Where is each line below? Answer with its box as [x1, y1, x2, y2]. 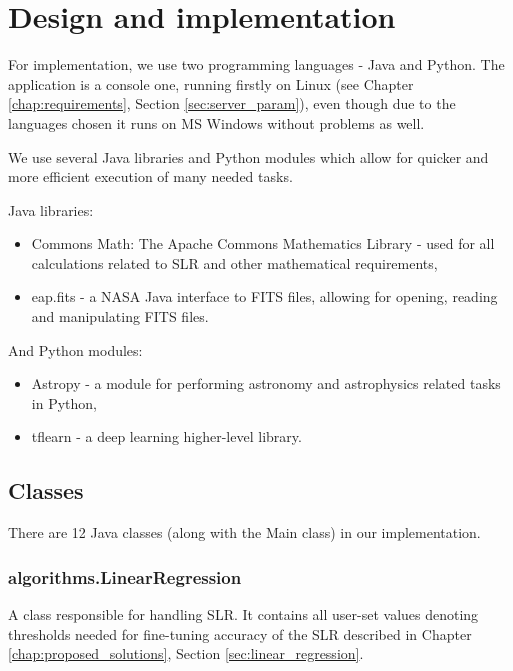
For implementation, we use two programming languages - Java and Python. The [8, 54, 505, 75]
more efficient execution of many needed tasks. [8, 166, 293, 187]
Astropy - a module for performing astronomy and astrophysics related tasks [31, 373, 501, 394]
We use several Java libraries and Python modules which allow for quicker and [8, 146, 489, 167]
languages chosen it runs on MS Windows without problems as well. [8, 112, 425, 133]
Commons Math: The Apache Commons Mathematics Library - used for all [31, 233, 495, 254]
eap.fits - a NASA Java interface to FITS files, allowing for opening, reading [31, 286, 498, 307]
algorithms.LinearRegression [8, 564, 242, 589]
